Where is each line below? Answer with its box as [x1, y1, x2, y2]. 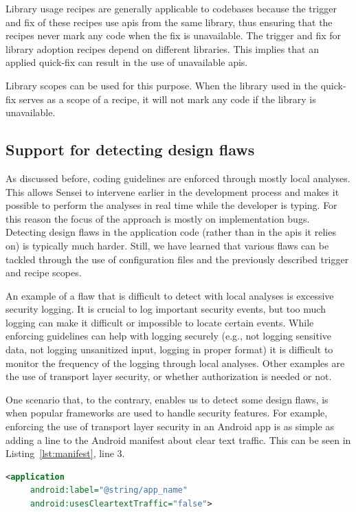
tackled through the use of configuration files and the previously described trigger [5, 252, 349, 266]
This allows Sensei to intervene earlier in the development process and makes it [5, 184, 340, 199]
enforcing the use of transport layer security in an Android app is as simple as [5, 419, 334, 434]
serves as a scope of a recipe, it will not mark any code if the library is [19, 91, 316, 106]
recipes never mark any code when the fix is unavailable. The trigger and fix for [5, 28, 342, 43]
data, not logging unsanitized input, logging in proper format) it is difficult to [5, 342, 333, 357]
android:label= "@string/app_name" [30, 485, 188, 496]
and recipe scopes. [5, 265, 82, 280]
